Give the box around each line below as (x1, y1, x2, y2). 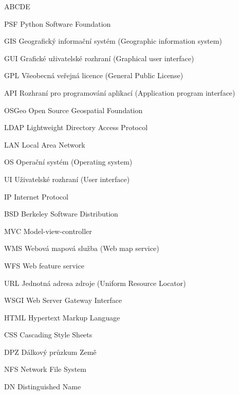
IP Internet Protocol (4, 191, 68, 202)
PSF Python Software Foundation (4, 18, 111, 29)
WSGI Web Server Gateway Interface (4, 295, 122, 306)
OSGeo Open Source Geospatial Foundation (4, 104, 143, 115)
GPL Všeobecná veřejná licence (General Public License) (4, 70, 183, 81)
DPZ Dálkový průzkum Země (4, 346, 97, 357)
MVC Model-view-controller (4, 225, 92, 236)
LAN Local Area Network (4, 139, 85, 150)
